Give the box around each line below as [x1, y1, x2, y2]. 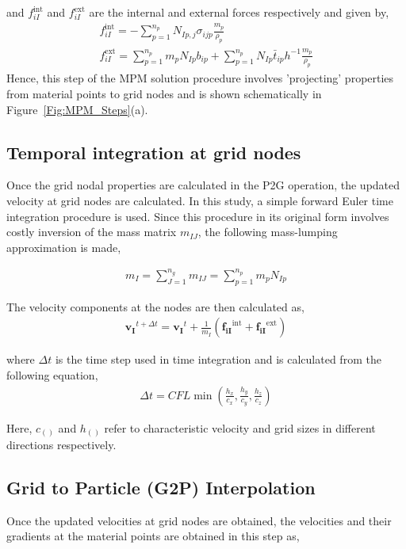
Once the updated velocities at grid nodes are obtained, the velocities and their [6, 512, 392, 528]
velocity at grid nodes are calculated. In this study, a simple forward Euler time [6, 193, 393, 209]
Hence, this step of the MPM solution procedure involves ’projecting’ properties [6, 70, 394, 86]
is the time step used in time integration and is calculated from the [55, 351, 381, 368]
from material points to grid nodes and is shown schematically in [6, 86, 322, 102]
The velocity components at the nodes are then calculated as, [6, 298, 304, 315]
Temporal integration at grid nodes [6, 139, 301, 164]
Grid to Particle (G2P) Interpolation [6, 475, 316, 500]
